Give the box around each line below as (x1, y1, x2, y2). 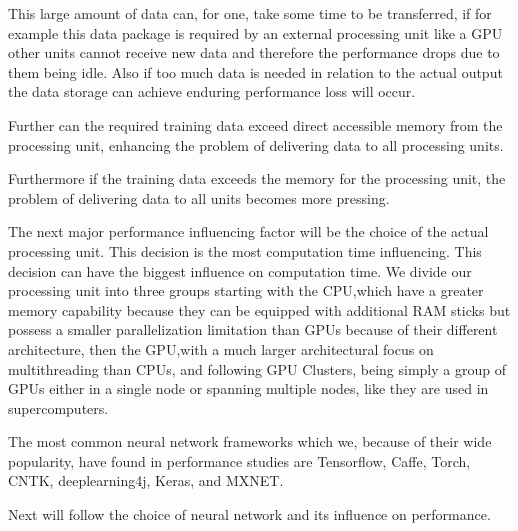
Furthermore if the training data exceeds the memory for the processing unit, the (8, 168, 506, 189)
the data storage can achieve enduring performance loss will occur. (8, 81, 416, 102)
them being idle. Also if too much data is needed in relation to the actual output (8, 61, 503, 82)
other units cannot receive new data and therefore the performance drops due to (8, 42, 500, 63)
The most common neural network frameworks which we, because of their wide (8, 431, 492, 452)
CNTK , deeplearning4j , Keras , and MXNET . (8, 470, 284, 491)
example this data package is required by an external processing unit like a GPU (8, 22, 503, 43)
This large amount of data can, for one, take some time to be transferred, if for (8, 3, 492, 23)
